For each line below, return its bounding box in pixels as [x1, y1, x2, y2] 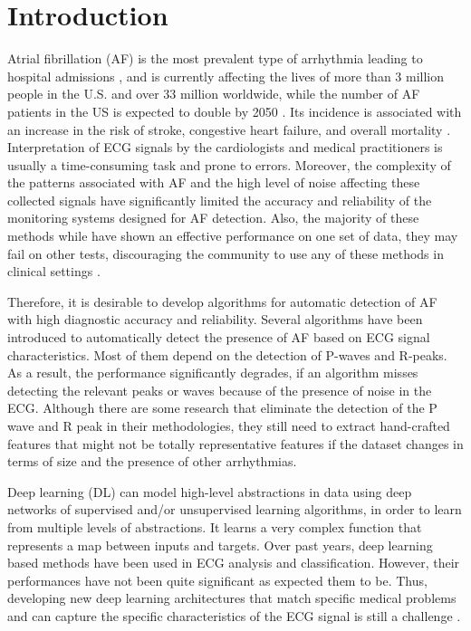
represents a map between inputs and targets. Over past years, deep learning [7, 535, 433, 554]
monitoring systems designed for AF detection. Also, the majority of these [7, 208, 419, 227]
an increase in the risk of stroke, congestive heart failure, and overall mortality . [7, 120, 451, 139]
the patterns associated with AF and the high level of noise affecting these [7, 173, 420, 192]
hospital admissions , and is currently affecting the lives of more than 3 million [7, 66, 445, 85]
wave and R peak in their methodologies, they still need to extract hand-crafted [7, 416, 450, 435]
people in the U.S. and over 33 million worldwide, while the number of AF [7, 84, 420, 103]
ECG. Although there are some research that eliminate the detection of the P [7, 398, 437, 417]
